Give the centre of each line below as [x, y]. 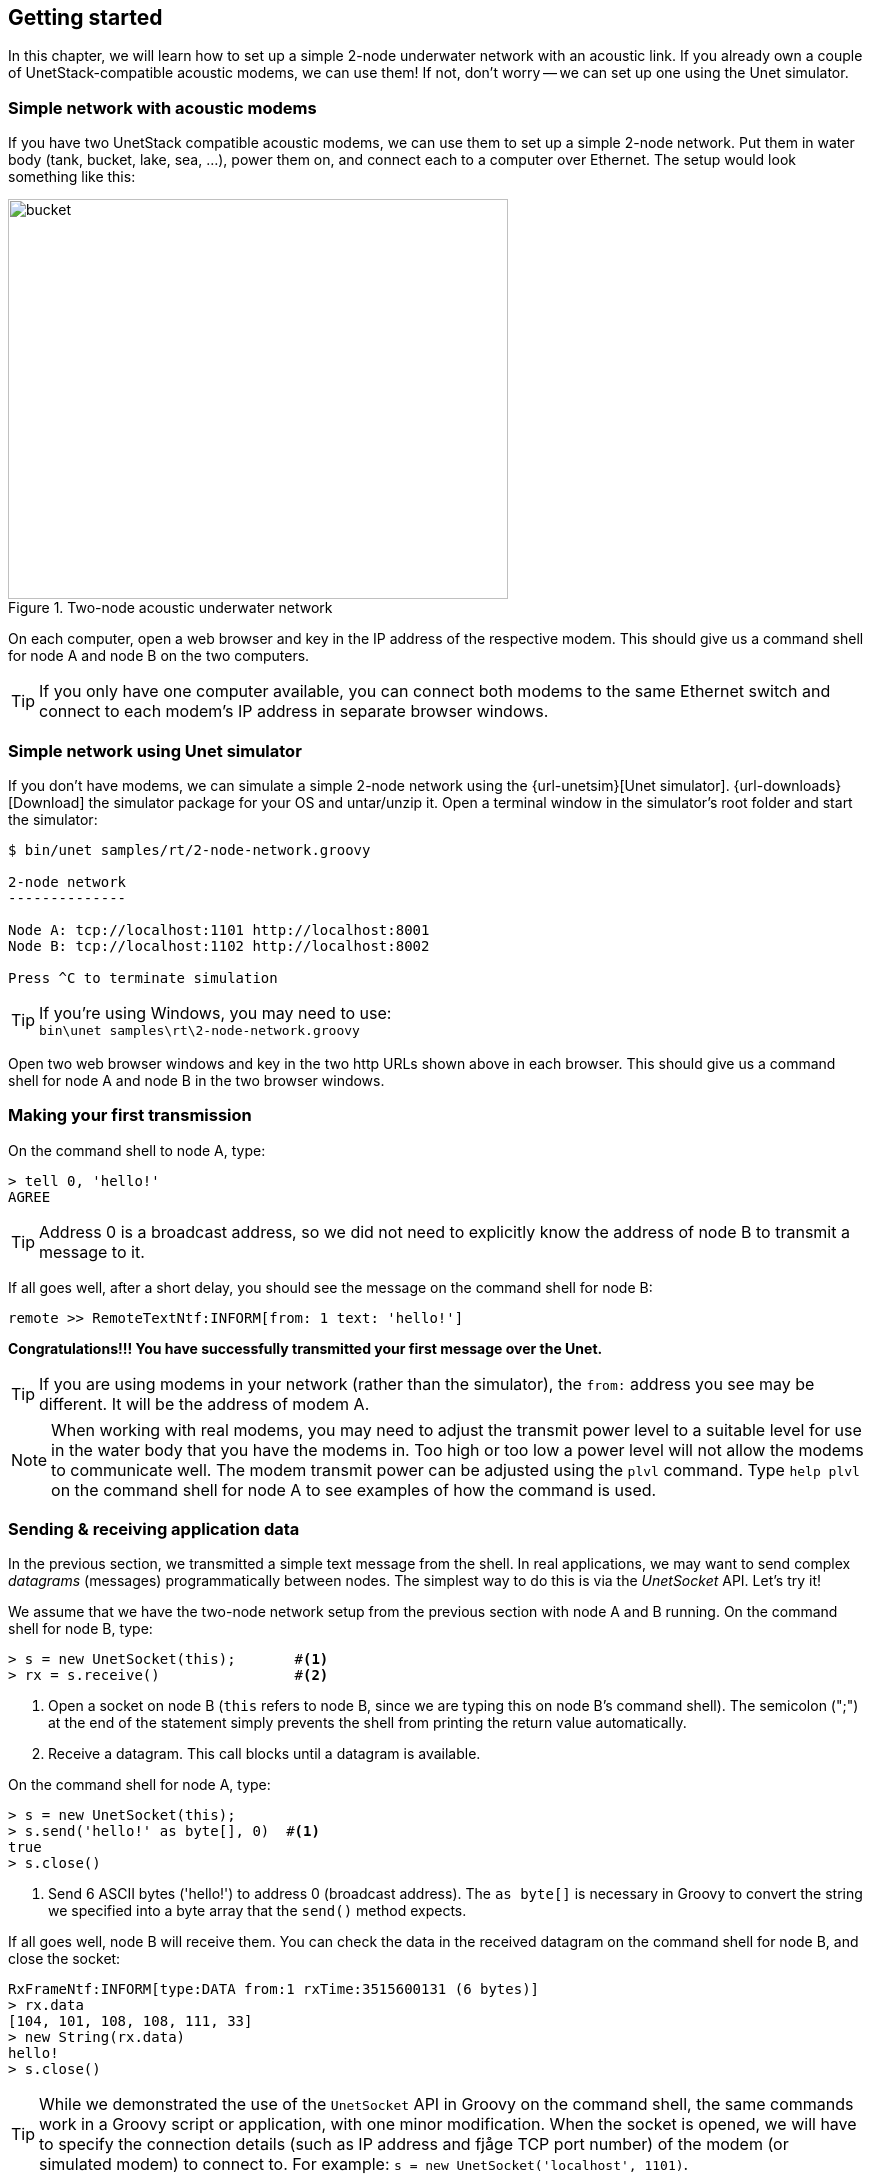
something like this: [72, 177]
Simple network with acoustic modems [162, 107]
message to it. [92, 1251]
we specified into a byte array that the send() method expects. [257, 1911]
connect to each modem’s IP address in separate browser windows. [294, 711]
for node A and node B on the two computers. [159, 656]
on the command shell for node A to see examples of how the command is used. [354, 1489]
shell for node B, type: [80, 1629]
